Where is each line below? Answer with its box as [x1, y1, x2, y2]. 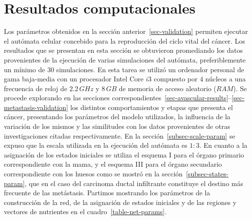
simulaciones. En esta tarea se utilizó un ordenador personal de [56, 64, 244, 74]
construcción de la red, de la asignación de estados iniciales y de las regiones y [4, 197, 236, 207]
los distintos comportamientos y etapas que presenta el [70, 102, 233, 112]
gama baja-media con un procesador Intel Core [4, 74, 144, 84]
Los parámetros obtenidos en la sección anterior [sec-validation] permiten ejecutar [4, 26, 248, 36]
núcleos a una [205, 74, 246, 84]
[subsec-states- [186, 169, 229, 179]
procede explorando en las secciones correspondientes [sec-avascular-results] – [4, 93, 232, 103]
